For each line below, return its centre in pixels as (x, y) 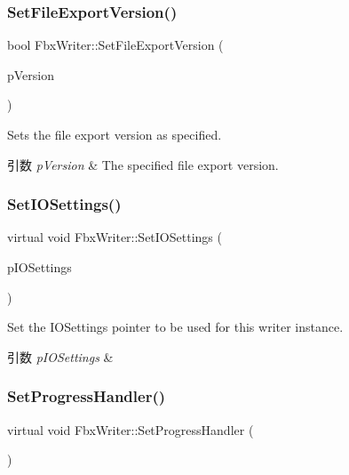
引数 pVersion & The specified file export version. (143, 164)
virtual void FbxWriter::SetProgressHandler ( (131, 429)
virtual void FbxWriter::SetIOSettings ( (115, 237)
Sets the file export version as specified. (115, 134)
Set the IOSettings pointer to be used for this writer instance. (175, 327)
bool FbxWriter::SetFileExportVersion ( (115, 45)
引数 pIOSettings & (60, 356)
